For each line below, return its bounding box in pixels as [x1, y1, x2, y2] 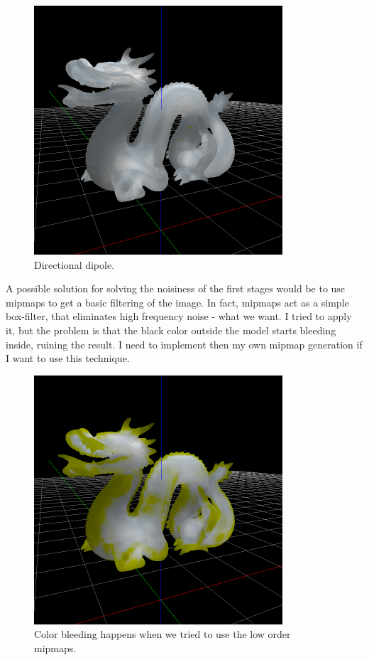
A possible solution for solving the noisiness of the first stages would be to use [6, 281, 346, 296]
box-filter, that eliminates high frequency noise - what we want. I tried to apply [6, 309, 352, 324]
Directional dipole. [34, 257, 115, 272]
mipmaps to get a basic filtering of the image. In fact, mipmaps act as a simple [6, 294, 349, 309]
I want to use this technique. [6, 351, 130, 366]
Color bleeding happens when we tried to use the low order [34, 627, 291, 642]
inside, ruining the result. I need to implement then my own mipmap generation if [6, 336, 363, 351]
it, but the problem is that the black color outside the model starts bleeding [6, 322, 336, 337]
